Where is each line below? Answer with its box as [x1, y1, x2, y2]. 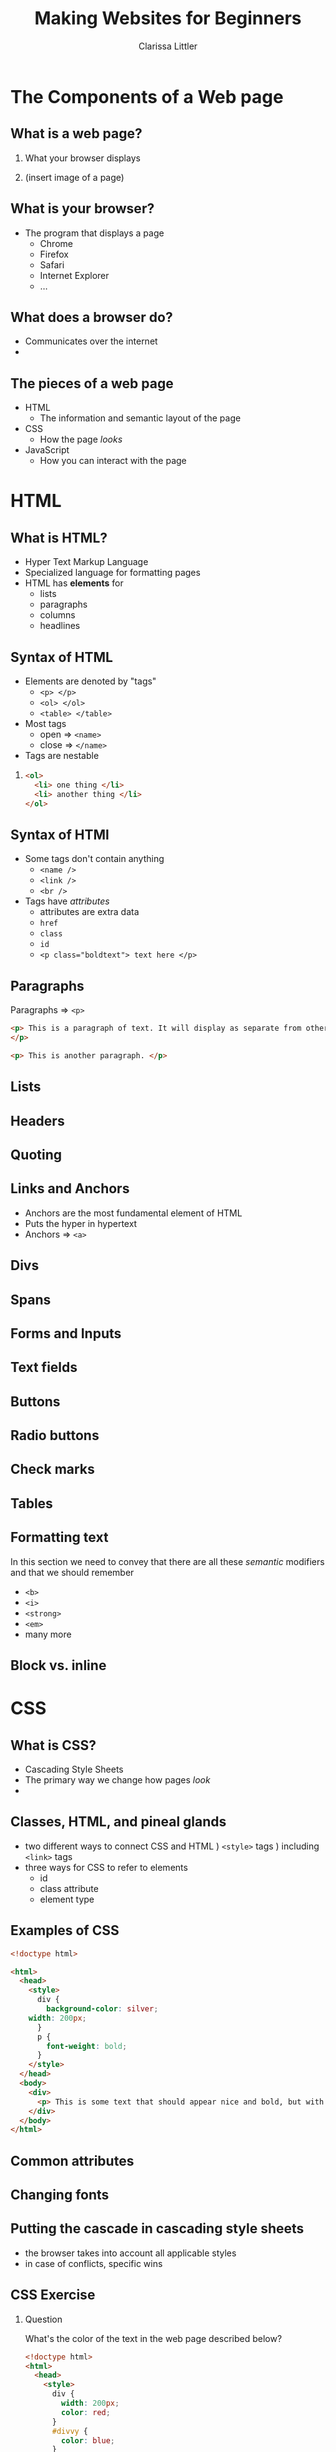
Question [24, 2313, 63, 2325]
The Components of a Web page [10, 85, 284, 108]
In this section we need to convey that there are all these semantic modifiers [10, 1555, 325, 1567]
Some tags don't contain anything [24, 853, 165, 865]
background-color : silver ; [46, 2004, 159, 2014]
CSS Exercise [10, 2287, 96, 2304]
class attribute [39, 1882, 99, 1894]
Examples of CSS [10, 1922, 120, 1939]
